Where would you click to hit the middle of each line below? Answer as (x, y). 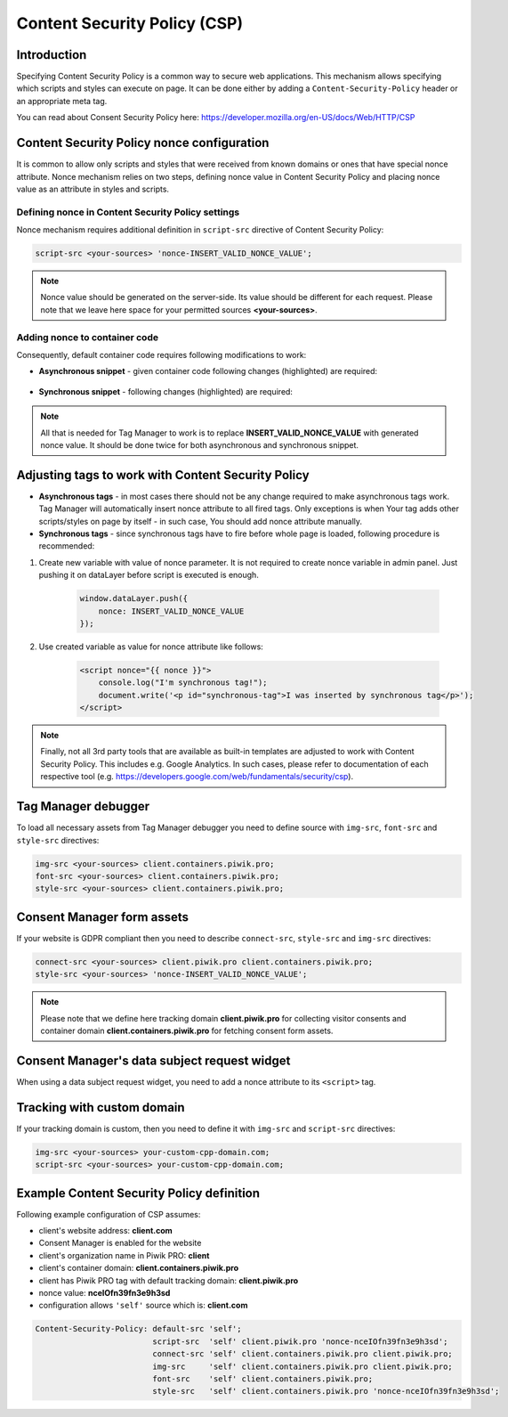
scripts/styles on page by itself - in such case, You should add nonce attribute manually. (201, 521)
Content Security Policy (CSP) (130, 23)
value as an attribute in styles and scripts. (93, 189)
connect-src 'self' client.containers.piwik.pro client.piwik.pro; (302, 1354)
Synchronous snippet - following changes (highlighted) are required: (166, 391)
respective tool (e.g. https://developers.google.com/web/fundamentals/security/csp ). (197, 777)
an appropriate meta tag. (62, 101)
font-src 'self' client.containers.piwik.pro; (263, 1379)
